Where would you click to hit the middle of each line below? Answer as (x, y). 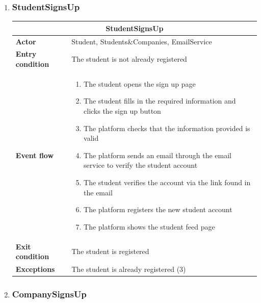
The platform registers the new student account (158, 209)
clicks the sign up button (122, 111)
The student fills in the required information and (160, 101)
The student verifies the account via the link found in (167, 182)
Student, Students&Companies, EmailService (142, 41)
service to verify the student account (141, 165)
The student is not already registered (129, 59)
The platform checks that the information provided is (167, 128)
